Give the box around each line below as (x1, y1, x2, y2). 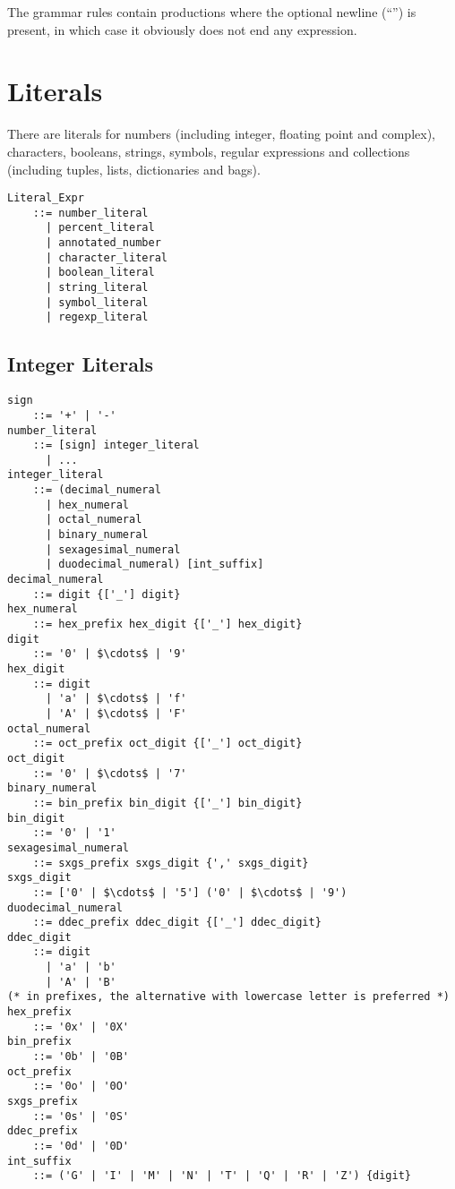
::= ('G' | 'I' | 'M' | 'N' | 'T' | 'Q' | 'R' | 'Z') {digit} (32, 1169, 412, 1183)
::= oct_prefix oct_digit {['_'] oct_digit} (32, 737, 303, 750)
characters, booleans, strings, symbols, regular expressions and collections (7, 141, 410, 160)
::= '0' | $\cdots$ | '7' (32, 766, 187, 780)
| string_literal (45, 281, 149, 295)
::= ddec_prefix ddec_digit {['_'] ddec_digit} (32, 916, 322, 929)
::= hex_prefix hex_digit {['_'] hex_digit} (32, 618, 303, 631)
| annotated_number (45, 236, 161, 250)
